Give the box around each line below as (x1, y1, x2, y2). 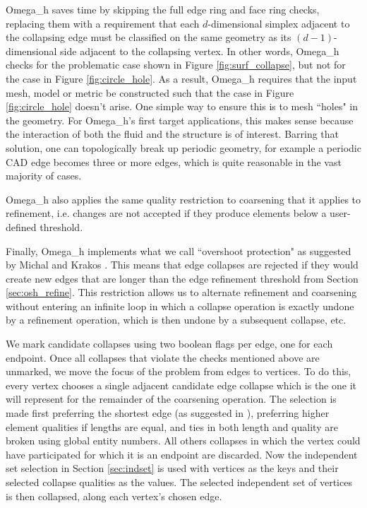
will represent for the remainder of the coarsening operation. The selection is (6, 391, 337, 406)
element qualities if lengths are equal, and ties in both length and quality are (6, 419, 338, 434)
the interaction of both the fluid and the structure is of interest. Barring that (6, 126, 339, 141)
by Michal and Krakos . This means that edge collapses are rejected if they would (6, 257, 359, 272)
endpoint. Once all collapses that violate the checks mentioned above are (6, 350, 320, 365)
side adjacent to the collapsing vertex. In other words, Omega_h (60, 43, 339, 58)
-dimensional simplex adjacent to (207, 16, 350, 30)
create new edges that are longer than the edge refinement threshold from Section (6, 271, 359, 285)
